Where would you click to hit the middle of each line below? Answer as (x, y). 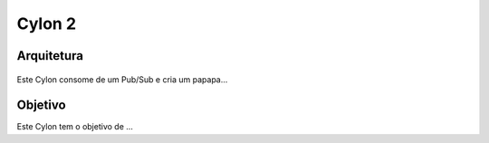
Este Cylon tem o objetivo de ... (75, 127)
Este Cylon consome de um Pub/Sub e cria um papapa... (122, 79)
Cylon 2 (47, 24)
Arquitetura (50, 56)
